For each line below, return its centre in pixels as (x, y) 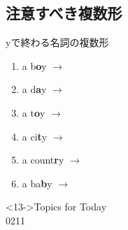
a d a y (34, 89)
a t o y (34, 112)
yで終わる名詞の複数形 (57, 42)
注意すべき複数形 (64, 13)
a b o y (34, 65)
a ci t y (35, 136)
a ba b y (37, 183)
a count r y (43, 160)
